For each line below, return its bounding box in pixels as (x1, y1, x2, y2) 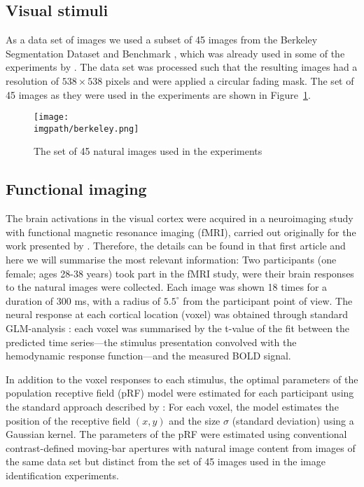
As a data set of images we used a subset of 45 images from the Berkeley (6, 32, 318, 47)
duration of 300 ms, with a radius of (6, 293, 161, 308)
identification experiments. (6, 467, 119, 482)
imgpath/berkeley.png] (34, 123, 139, 134)
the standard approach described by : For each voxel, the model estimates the (6, 399, 339, 413)
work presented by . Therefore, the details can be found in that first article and (6, 238, 346, 253)
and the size (169, 413, 220, 427)
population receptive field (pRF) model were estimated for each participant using (6, 385, 354, 400)
